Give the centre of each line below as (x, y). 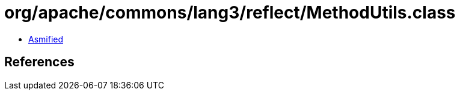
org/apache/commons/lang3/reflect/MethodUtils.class (230, 13)
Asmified (46, 39)
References (39, 62)
